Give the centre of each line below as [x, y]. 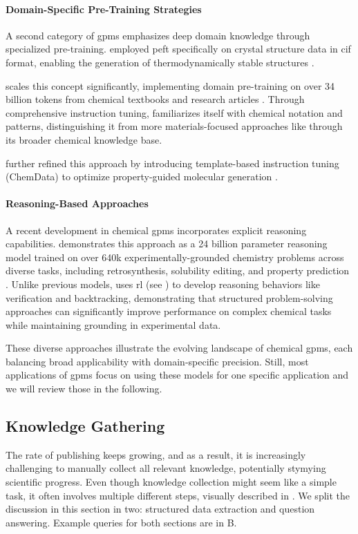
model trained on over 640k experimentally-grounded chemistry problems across [175, 257]
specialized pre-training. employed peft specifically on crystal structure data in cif [178, 49]
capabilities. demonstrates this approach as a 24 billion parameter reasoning [167, 244]
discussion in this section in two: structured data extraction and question [160, 509]
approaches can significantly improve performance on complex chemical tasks [169, 311]
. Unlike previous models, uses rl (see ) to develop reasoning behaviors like [163, 284]
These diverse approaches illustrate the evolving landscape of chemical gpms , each [179, 348]
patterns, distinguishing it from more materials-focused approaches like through [174, 126]
